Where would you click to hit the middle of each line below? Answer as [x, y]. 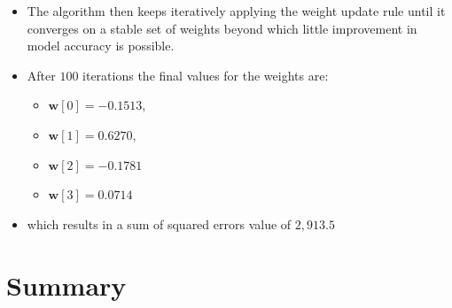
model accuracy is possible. [101, 46]
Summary [66, 285]
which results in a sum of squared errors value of [159, 223]
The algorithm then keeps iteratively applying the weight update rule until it [236, 11]
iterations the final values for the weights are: [206, 75]
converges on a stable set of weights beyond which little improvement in [222, 28]
